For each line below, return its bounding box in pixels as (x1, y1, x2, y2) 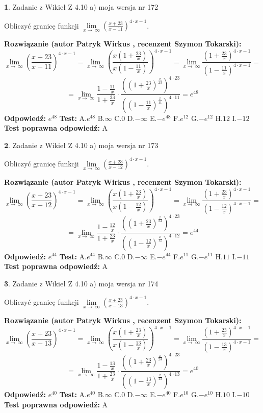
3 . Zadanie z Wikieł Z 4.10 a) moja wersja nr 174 (4, 278, 159, 288)
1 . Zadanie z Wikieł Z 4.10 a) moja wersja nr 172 (4, 2, 159, 12)
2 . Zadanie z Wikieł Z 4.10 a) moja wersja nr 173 (4, 139, 159, 150)
